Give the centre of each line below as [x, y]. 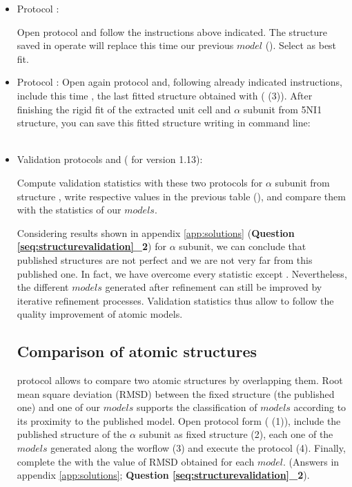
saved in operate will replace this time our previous [125, 45]
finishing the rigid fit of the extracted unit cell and [124, 109]
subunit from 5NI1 [283, 109]
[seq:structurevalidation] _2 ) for [91, 246]
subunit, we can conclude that [243, 246]
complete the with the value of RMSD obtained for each [136, 461]
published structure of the [72, 434]
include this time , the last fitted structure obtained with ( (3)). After [165, 95]
